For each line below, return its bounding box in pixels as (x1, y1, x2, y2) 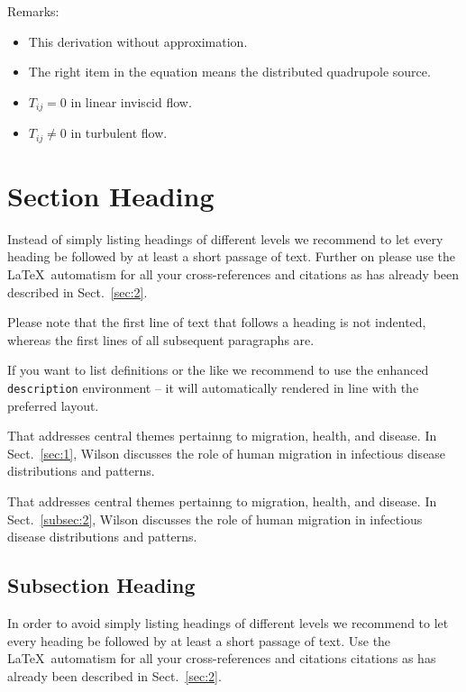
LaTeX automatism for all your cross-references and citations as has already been (7, 265, 460, 283)
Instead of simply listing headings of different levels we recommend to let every (7, 229, 443, 248)
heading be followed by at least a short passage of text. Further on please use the (7, 247, 455, 266)
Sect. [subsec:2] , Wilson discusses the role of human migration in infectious (7, 509, 423, 528)
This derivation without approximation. (28, 32, 248, 50)
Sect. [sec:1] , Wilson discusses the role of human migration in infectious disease (7, 443, 446, 462)
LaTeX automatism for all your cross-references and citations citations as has (7, 649, 436, 668)
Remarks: (7, 2, 59, 20)
